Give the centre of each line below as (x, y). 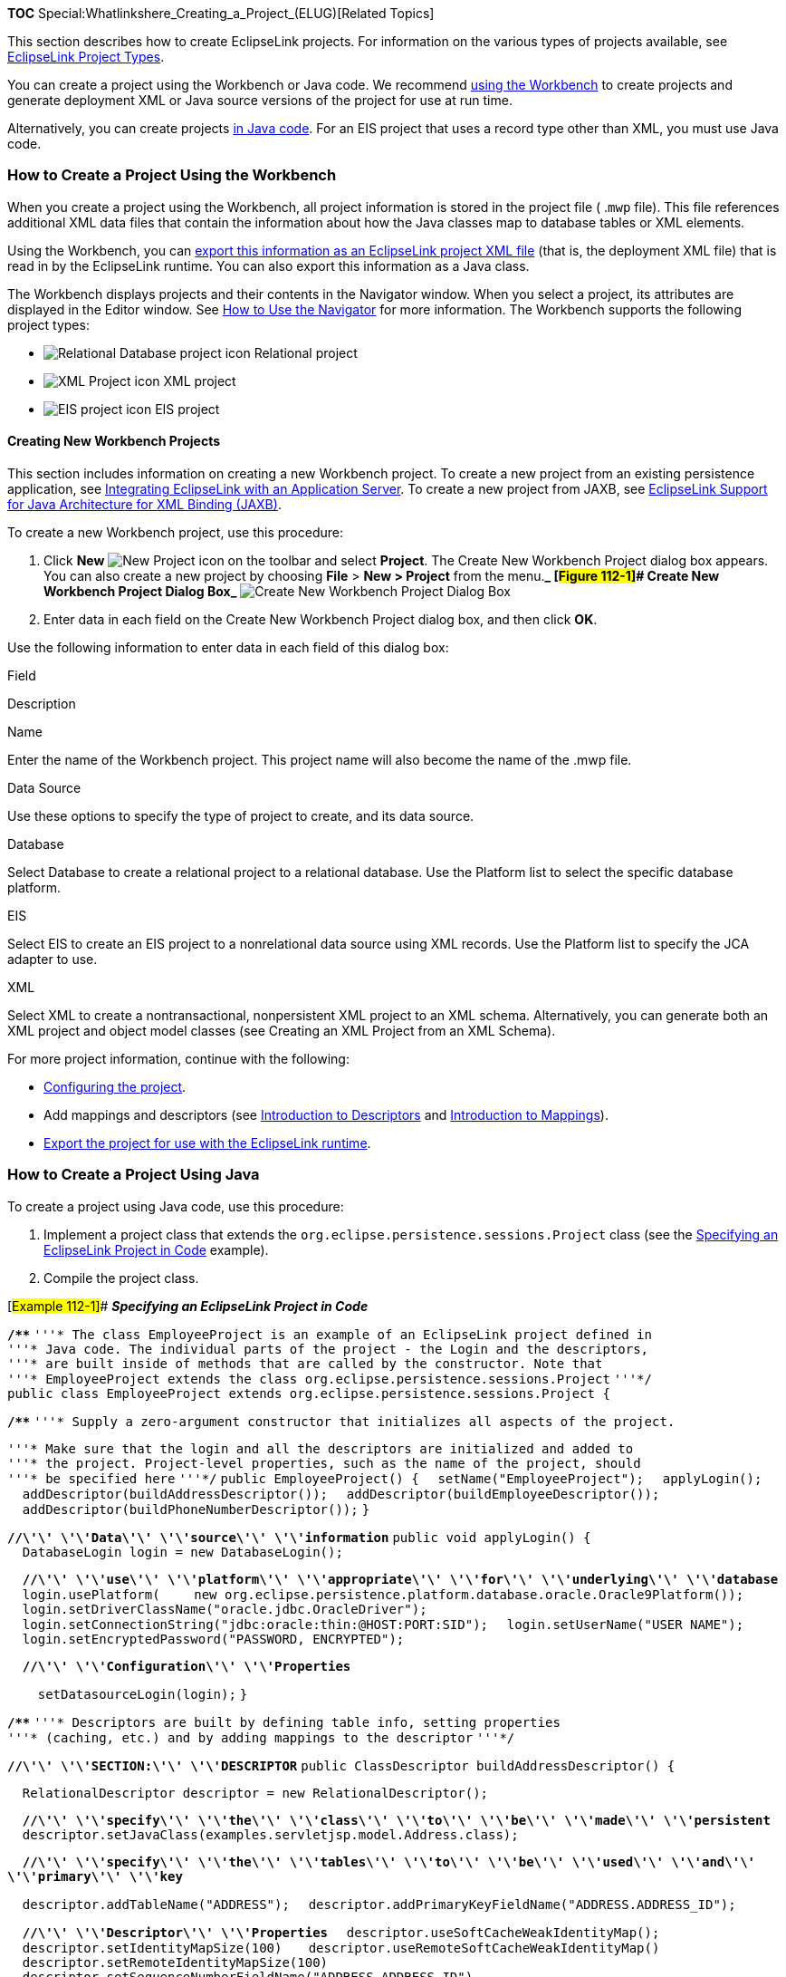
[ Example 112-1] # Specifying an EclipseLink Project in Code (188, 1306)
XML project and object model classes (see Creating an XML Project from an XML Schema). (282, 1030)
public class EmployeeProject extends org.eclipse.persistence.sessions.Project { (309, 1393)
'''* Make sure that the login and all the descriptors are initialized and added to (321, 1448)
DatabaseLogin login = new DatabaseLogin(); (182, 1552)
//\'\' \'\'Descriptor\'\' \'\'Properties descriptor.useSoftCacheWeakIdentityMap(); (341, 1932)
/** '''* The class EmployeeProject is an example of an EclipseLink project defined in (330, 1334)
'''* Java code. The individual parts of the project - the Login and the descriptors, (328, 1349)
